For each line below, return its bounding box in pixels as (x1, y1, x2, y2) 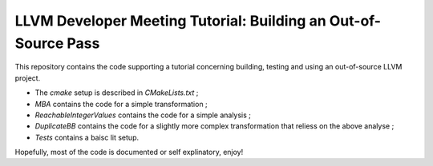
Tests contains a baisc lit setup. (34, 132, 140, 142)
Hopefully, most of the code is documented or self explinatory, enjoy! (14, 148, 244, 157)
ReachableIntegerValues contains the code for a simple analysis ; (34, 110, 252, 120)
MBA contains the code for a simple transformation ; (34, 99, 208, 109)
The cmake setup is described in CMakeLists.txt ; (34, 88, 199, 97)
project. (14, 73, 41, 83)
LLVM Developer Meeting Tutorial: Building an (14, 12, 326, 30)
